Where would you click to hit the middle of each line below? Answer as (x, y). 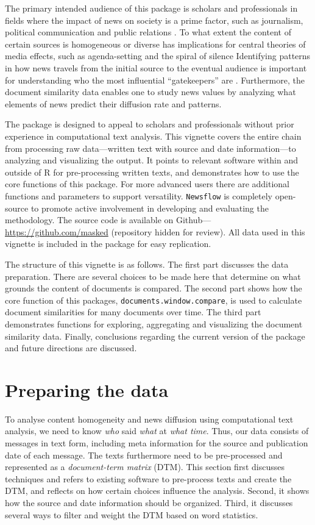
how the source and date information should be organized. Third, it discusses (149, 503)
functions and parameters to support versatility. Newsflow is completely (139, 195)
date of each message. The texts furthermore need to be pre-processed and (144, 455)
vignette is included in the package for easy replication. (108, 244)
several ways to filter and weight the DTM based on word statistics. (132, 514)
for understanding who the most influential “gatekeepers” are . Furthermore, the (155, 80)
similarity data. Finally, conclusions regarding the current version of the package (155, 336)
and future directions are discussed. (71, 348)
